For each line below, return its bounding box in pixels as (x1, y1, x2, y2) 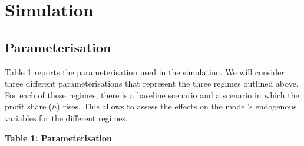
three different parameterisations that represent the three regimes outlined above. (5, 77, 299, 89)
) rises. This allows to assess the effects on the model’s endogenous (57, 100, 297, 112)
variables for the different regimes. (5, 111, 128, 124)
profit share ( (5, 100, 52, 112)
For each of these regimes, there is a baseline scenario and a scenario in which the (5, 88, 299, 101)
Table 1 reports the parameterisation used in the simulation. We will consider (5, 65, 285, 78)
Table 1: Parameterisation (5, 131, 112, 144)
